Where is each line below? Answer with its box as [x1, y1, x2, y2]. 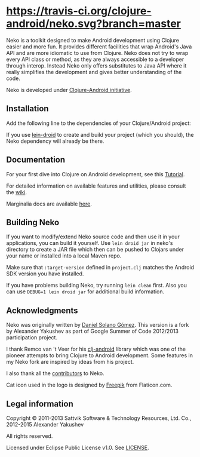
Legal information [6, 398, 73, 409]
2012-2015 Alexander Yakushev [6, 421, 84, 428]
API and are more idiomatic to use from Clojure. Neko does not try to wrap [6, 49, 189, 56]
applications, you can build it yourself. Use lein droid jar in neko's [6, 240, 173, 247]
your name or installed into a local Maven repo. [6, 252, 122, 259]
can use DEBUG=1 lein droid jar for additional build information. [6, 288, 165, 295]
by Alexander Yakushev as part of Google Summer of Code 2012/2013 [6, 327, 179, 335]
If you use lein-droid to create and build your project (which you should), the [6, 131, 194, 138]
